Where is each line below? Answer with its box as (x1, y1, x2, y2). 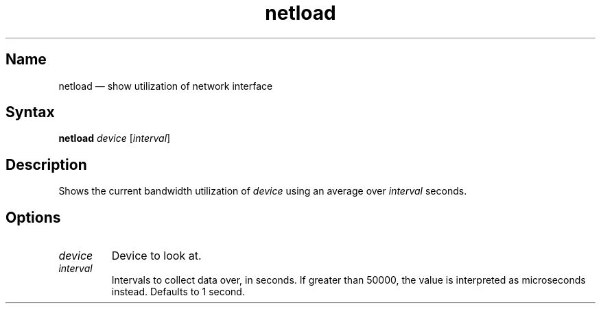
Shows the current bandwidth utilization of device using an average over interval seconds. (58, 185, 467, 197)
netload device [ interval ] (58, 132, 171, 145)
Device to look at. (111, 249, 202, 263)
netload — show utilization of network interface (58, 79, 273, 92)
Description (5, 156, 87, 173)
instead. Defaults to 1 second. (111, 286, 245, 298)
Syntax (5, 103, 55, 121)
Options (5, 208, 61, 226)
